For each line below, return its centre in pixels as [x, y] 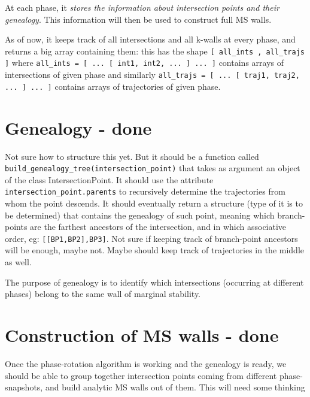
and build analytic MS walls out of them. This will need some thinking [175, 387]
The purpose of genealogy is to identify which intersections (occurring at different [154, 282]
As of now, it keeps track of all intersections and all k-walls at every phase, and [150, 39]
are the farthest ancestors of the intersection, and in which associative [158, 227]
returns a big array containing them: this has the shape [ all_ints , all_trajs [155, 51]
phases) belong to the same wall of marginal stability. [103, 294]
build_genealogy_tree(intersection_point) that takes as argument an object [153, 168]
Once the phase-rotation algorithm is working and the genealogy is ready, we [146, 363]
